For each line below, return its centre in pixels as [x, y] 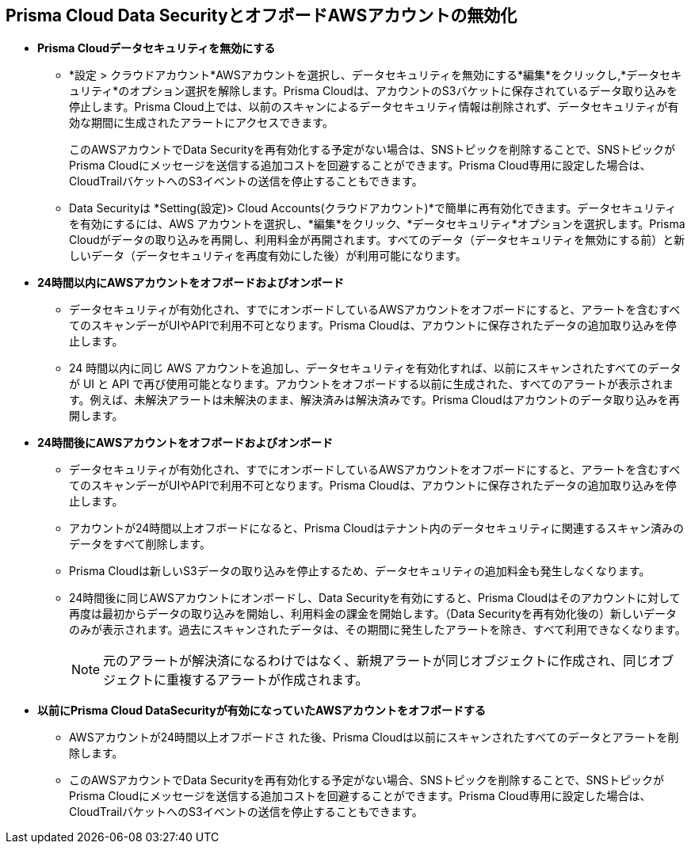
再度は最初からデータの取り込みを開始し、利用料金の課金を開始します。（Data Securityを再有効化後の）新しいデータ [373, 614]
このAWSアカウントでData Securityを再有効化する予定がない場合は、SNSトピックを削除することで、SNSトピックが [372, 150]
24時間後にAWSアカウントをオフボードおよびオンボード [185, 443]
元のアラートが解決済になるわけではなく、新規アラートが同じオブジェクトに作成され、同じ [376, 661]
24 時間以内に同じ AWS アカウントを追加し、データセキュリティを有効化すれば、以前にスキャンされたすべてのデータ [375, 368]
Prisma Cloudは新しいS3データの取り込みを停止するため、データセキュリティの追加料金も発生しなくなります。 [360, 571]
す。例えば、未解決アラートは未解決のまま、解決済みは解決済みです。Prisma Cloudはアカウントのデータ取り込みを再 [374, 400]
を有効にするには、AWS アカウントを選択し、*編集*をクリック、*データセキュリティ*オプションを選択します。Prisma [377, 224]
